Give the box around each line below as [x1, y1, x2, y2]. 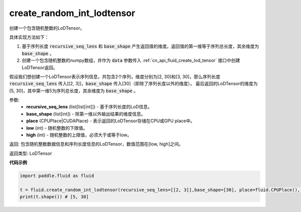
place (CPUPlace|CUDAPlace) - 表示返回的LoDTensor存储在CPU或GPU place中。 [26, 118, 195, 124]
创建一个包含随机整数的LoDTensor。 [9, 25, 85, 31]
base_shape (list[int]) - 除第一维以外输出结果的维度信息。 [26, 111, 145, 117]
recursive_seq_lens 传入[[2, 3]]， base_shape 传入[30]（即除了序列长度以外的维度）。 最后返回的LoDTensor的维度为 [9, 81, 258, 87]
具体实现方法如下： [9, 34, 49, 40]
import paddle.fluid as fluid [20, 173, 94, 179]
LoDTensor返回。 [22, 64, 58, 70]
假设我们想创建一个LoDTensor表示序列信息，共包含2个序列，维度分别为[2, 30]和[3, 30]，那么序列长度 [9, 73, 221, 80]
